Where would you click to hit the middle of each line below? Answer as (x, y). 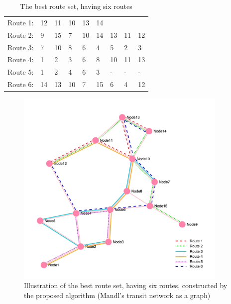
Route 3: (21, 47)
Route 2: (21, 35)
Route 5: (21, 72)
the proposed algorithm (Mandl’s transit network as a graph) (117, 295)
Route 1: (21, 22)
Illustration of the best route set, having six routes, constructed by (126, 285)
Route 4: (21, 59)
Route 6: (21, 84)
